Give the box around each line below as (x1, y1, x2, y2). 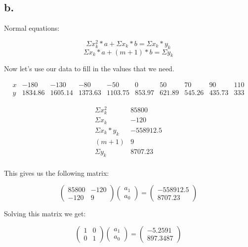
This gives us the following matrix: (4, 167, 109, 178)
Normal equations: (4, 23, 60, 33)
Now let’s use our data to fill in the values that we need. (4, 63, 174, 74)
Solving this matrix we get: (4, 208, 86, 219)
